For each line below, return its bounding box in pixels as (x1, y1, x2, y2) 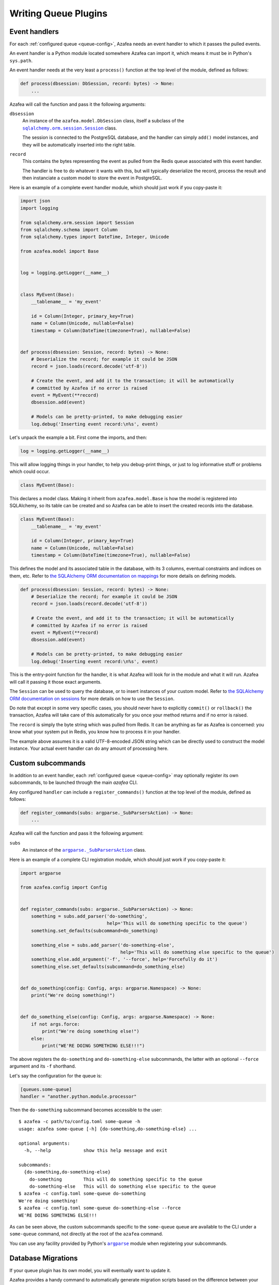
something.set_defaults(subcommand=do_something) (31, 928, 158, 933)
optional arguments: (18, 1140, 70, 1146)
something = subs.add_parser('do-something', (31, 913, 148, 919)
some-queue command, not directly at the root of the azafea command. (9, 1231, 164, 1237)
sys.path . (9, 57, 33, 64)
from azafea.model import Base (20, 248, 99, 254)
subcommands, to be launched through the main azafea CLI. (9, 779, 138, 786)
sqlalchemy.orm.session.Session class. (22, 125, 117, 131)
